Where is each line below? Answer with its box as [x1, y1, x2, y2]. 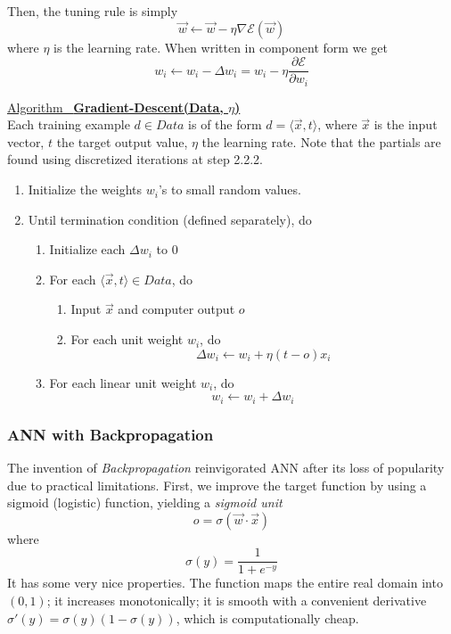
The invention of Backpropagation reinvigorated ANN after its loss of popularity [7, 457, 445, 476]
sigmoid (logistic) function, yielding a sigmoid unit [7, 493, 283, 512]
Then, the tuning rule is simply [7, 2, 178, 20]
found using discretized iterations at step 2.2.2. [7, 150, 264, 169]
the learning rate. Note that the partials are [201, 132, 441, 151]
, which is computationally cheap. [176, 608, 359, 627]
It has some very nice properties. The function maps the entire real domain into [7, 573, 443, 592]
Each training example [7, 115, 130, 134]
